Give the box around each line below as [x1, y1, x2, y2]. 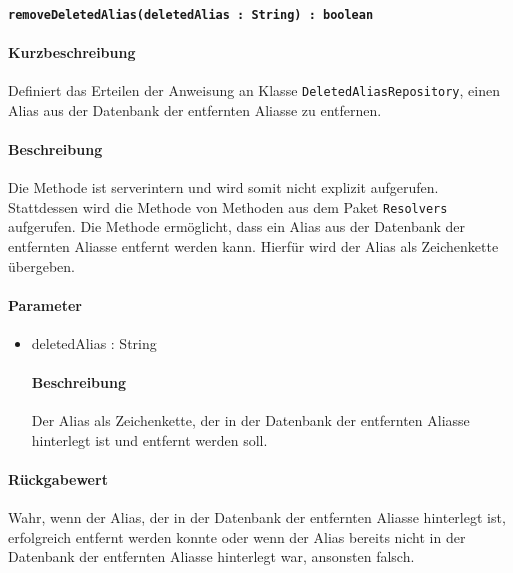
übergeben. [8, 255, 75, 276]
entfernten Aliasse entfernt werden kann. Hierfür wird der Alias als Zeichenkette [8, 235, 499, 256]
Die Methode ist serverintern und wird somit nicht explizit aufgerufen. [8, 177, 439, 198]
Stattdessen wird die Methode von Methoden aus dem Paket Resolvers [8, 196, 448, 217]
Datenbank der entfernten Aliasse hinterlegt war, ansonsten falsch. [8, 546, 415, 567]
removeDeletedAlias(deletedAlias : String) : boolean [8, 7, 374, 22]
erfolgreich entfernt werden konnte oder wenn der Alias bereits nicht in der [8, 526, 466, 547]
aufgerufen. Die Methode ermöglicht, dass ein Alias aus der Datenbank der [8, 216, 466, 237]
